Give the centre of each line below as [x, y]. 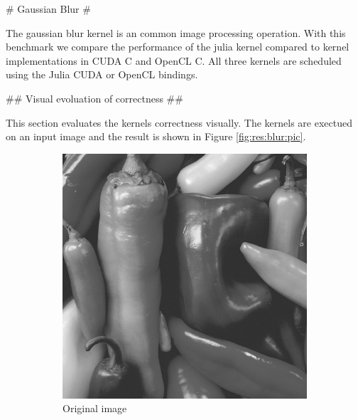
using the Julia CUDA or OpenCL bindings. [102, 74]
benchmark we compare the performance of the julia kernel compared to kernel [178, 47]
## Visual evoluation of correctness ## [94, 98]
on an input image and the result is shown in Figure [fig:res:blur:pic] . [156, 136]
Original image [95, 408]
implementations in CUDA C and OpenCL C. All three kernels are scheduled [174, 60]
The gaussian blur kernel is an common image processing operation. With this [176, 32]
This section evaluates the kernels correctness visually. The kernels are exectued [179, 122]
